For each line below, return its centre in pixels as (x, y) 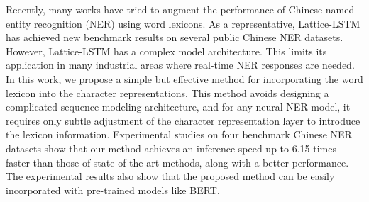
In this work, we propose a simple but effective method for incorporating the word (184, 78)
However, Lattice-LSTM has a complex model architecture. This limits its (166, 51)
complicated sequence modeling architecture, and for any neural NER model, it (178, 107)
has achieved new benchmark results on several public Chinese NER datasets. (175, 37)
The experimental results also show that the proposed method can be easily (170, 176)
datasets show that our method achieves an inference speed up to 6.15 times (171, 148)
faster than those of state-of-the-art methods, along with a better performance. (177, 162)
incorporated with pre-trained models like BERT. (113, 190)
